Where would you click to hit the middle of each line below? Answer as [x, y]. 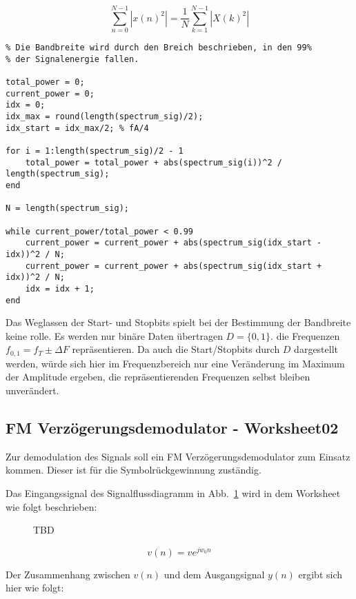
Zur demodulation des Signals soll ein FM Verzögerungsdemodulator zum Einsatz [178, 456]
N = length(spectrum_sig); [67, 209]
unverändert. [32, 390]
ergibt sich [320, 574]
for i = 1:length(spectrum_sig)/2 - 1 [95, 151]
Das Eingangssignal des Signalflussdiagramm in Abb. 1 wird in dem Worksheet [173, 493]
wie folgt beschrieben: [51, 506]
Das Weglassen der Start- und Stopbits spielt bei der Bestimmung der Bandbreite [178, 322]
